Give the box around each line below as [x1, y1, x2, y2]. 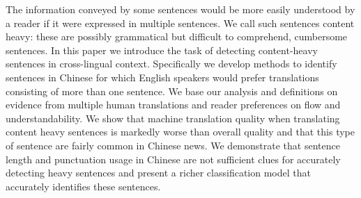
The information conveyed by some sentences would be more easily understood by [6, 2, 355, 16]
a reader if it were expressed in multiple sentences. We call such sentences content [6, 15, 355, 30]
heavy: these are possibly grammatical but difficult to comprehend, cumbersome [6, 29, 348, 44]
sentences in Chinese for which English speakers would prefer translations [6, 69, 319, 84]
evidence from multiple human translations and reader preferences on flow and [6, 97, 341, 112]
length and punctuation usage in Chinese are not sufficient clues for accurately [6, 151, 341, 166]
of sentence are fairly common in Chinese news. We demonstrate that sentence [6, 138, 340, 152]
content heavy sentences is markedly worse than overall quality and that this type [6, 124, 355, 139]
